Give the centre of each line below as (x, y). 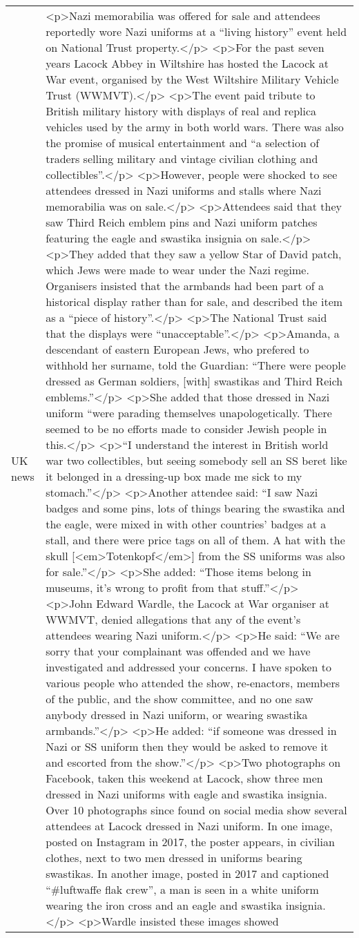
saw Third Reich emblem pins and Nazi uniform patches (182, 222)
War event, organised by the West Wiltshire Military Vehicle (192, 79)
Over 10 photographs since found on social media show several (196, 810)
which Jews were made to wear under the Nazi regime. (177, 270)
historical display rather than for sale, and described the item (194, 301)
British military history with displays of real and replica (181, 111)
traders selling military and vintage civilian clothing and (182, 159)
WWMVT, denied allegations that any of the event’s (173, 619)
